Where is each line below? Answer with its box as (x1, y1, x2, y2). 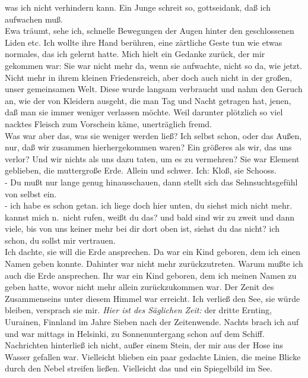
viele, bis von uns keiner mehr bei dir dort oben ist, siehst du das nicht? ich (5, 222, 280, 235)
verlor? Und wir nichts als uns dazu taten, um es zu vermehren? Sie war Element (5, 152, 300, 165)
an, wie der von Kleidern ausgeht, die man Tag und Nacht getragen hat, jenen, (5, 94, 291, 106)
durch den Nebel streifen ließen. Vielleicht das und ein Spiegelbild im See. (5, 362, 272, 374)
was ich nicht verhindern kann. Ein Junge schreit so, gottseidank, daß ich (5, 1, 271, 13)
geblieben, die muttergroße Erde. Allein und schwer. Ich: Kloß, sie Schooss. (5, 164, 277, 177)
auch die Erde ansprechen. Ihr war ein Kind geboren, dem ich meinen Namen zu (5, 269, 297, 281)
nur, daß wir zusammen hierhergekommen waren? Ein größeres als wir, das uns (5, 141, 292, 153)
